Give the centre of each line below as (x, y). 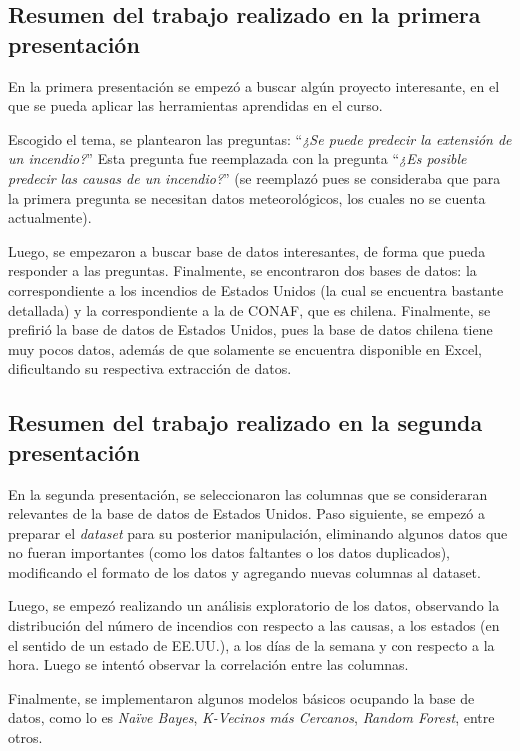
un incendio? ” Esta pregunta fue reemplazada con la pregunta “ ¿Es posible (237, 158)
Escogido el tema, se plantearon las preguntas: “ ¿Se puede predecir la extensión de (260, 138)
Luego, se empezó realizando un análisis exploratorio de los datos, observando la (254, 605)
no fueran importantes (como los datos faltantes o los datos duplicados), (229, 552)
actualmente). (50, 217)
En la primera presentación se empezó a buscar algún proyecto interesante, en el (254, 85)
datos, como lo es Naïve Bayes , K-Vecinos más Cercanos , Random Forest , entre (251, 717)
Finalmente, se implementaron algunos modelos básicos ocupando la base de (241, 697)
